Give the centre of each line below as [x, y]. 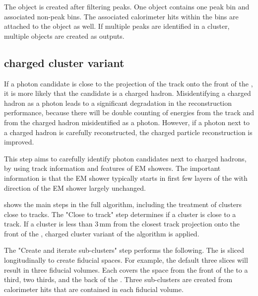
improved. [19, 142]
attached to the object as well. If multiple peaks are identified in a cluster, [117, 26]
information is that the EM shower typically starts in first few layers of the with [126, 178]
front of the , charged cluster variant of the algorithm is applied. [102, 233]
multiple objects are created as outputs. [64, 36]
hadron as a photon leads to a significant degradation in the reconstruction [118, 103]
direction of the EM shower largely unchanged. [75, 187]
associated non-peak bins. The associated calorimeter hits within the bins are [121, 16]
